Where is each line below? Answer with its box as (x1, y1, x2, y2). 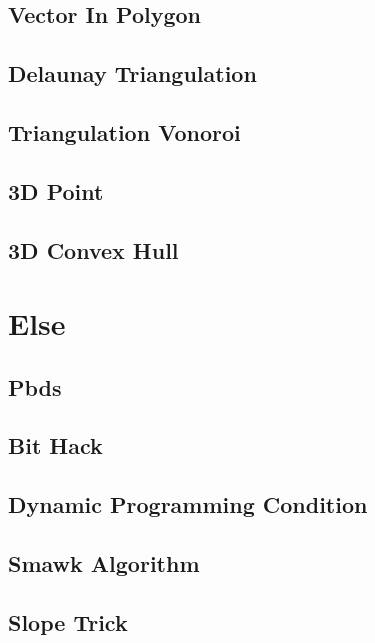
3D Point (8, 175, 104, 206)
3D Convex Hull (8, 234, 179, 265)
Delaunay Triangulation (8, 58, 257, 89)
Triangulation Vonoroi (8, 116, 241, 147)
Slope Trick (8, 606, 128, 637)
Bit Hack (8, 430, 103, 461)
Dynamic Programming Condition (8, 489, 368, 520)
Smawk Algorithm (8, 548, 200, 579)
